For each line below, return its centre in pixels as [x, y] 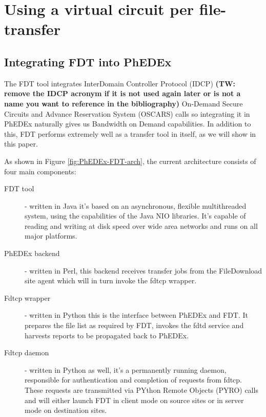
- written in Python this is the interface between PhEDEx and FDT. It [137, 315]
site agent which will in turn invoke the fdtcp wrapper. [111, 280]
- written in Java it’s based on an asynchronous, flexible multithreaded [136, 205]
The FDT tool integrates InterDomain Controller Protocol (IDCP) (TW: [120, 83]
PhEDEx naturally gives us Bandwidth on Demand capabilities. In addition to [128, 124]
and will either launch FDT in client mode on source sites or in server [134, 400]
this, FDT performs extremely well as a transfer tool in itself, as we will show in [130, 133]
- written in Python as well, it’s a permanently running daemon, [126, 369]
